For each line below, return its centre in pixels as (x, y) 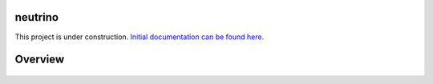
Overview (40, 60)
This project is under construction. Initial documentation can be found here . (140, 37)
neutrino (37, 17)
